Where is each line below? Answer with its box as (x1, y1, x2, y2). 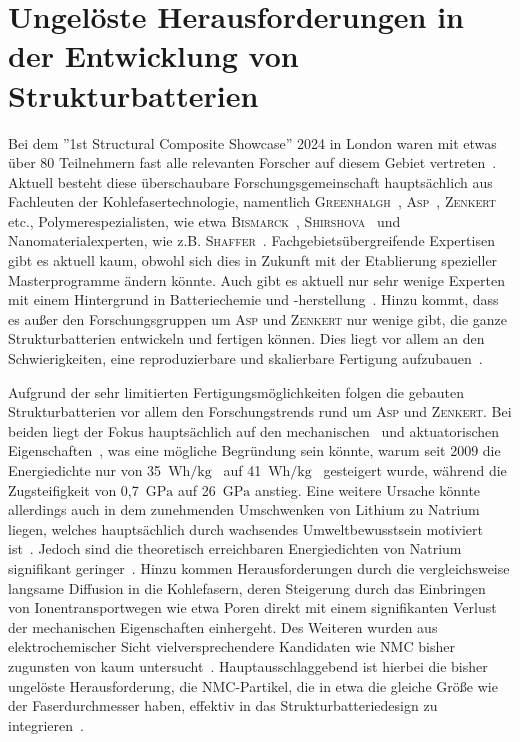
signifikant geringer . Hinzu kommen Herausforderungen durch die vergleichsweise (8, 557, 510, 578)
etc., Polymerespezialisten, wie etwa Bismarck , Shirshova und (8, 210, 401, 231)
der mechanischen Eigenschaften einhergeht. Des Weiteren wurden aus (8, 616, 438, 637)
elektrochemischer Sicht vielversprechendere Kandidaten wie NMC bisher (8, 636, 455, 657)
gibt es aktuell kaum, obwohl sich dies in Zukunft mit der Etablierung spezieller (8, 250, 498, 271)
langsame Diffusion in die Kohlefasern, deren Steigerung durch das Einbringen (8, 577, 486, 598)
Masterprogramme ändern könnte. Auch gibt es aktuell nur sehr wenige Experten (8, 269, 505, 290)
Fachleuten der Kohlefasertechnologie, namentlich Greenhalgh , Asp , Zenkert (8, 191, 497, 212)
